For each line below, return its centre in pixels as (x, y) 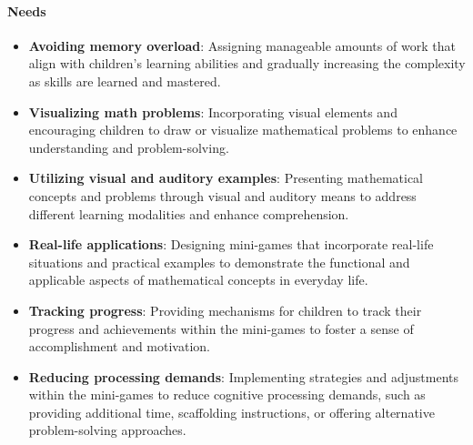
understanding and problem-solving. (129, 147)
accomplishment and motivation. (119, 346)
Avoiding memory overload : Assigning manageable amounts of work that (242, 45)
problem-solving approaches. (107, 430)
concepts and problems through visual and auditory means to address (222, 195)
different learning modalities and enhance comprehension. (189, 213)
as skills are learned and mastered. (125, 81)
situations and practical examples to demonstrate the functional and (219, 262)
